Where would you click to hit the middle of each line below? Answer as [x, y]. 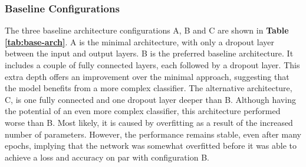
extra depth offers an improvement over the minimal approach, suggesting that [147, 76]
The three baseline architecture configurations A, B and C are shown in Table [147, 30]
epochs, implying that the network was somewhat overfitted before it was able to [151, 146]
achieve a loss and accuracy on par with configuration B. [107, 157]
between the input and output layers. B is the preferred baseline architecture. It [149, 53]
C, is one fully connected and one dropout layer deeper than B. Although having [150, 99]
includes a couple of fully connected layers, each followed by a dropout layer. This [152, 65]
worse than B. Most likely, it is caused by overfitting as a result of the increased [149, 122]
